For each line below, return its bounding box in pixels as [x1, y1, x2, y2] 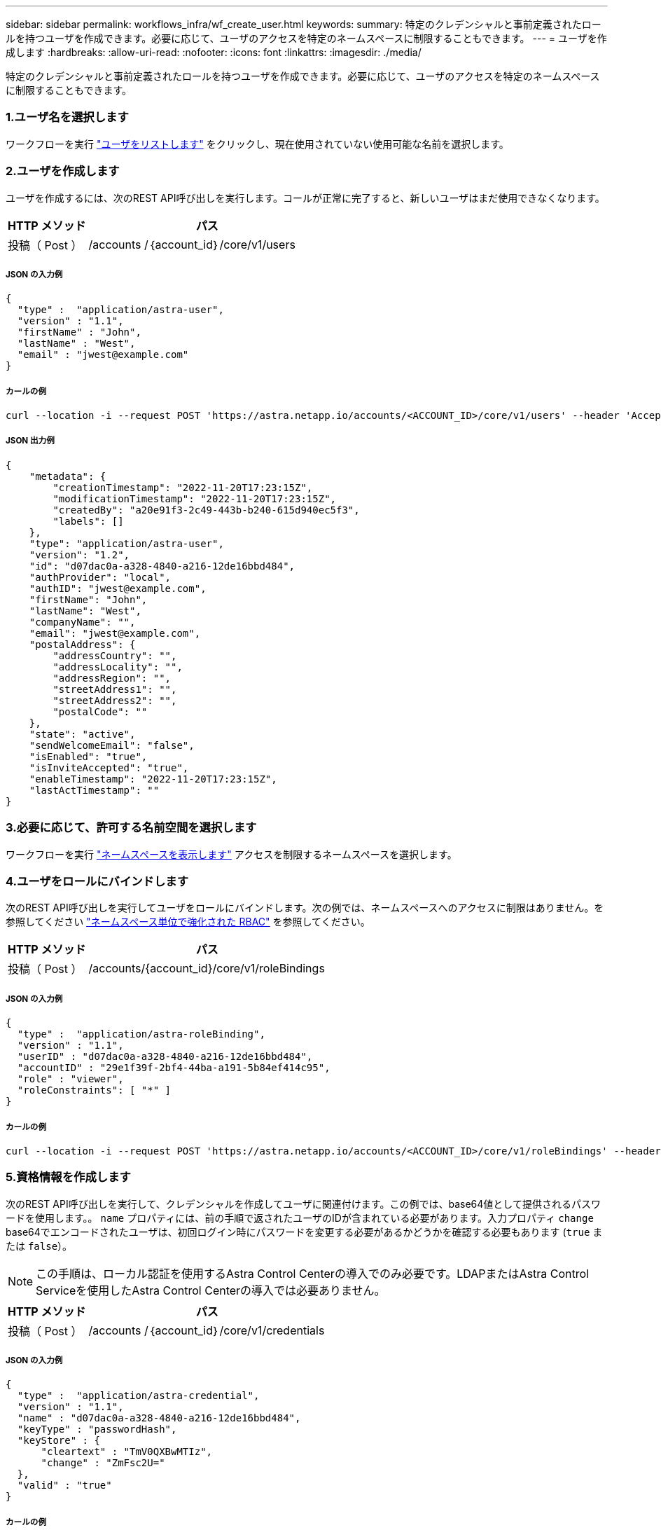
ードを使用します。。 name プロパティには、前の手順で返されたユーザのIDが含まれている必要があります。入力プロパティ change [6, 1211, 594, 1224]
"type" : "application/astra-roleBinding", [17, 1028, 265, 1040]
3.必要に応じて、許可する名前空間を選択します [6, 820, 257, 835]
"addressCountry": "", [53, 649, 177, 661]
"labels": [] [53, 515, 124, 527]
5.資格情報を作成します [6, 1170, 131, 1185]
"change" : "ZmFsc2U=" [41, 1457, 165, 1469]
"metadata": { [29, 470, 106, 482]
